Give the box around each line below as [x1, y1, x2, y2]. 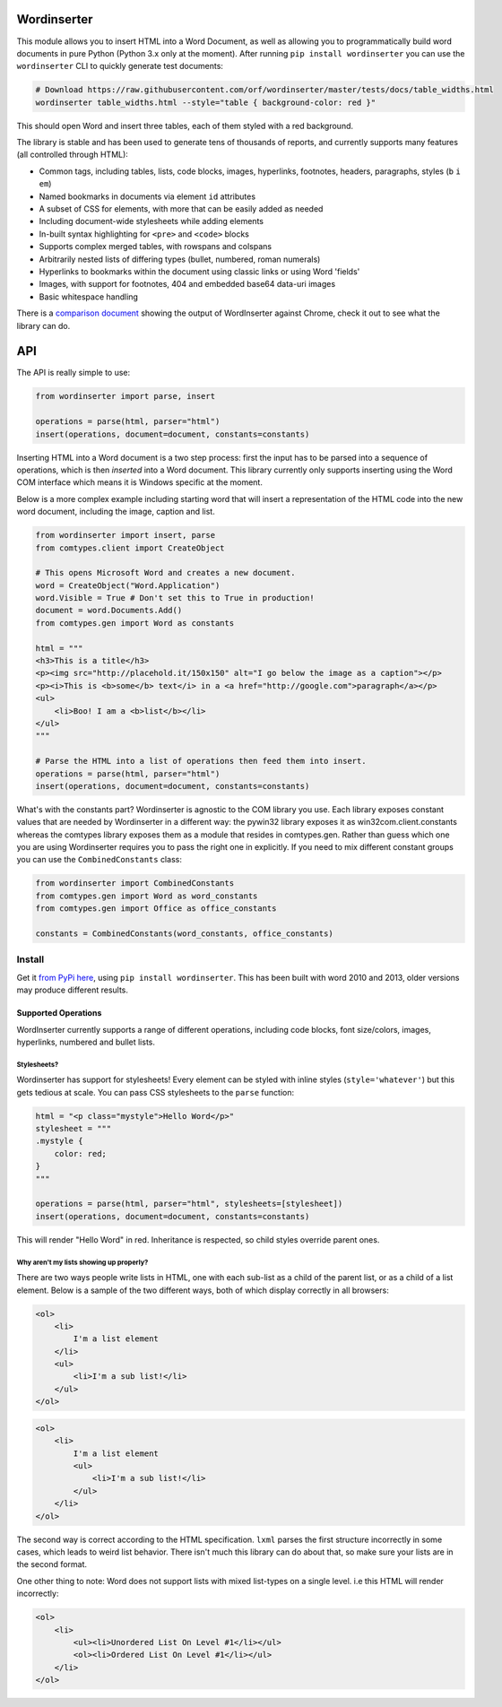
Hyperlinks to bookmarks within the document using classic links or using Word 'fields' [39, 265, 360, 277]
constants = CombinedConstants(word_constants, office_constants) [35, 929, 333, 939]
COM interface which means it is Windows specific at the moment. [16, 477, 264, 488]
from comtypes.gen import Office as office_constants [35, 904, 277, 914]
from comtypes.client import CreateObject [35, 542, 225, 553]
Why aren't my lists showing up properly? [16, 1258, 149, 1267]
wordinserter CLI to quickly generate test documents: [16, 61, 224, 72]
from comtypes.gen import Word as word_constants [35, 890, 258, 901]
